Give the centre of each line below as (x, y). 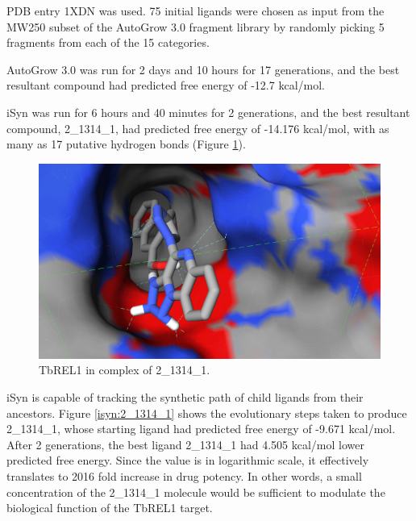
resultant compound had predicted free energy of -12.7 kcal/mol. (166, 85)
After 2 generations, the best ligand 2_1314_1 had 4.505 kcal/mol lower (185, 444)
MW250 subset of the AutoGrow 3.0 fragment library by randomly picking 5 (196, 26)
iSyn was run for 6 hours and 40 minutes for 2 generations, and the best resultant (208, 112)
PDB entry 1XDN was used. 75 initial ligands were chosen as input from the (196, 10)
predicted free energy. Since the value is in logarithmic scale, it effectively (188, 460)
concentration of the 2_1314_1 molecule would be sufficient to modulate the (196, 492)
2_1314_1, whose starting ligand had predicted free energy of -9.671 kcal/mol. (201, 429)
